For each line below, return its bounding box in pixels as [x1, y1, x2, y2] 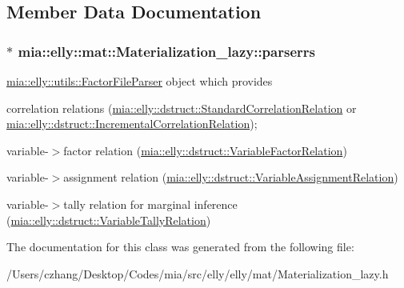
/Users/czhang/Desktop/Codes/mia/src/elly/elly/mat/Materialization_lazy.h [6, 265, 389, 282]
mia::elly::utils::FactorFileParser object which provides [6, 73, 273, 89]
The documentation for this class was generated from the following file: [6, 238, 354, 255]
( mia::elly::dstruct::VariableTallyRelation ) [6, 211, 211, 228]
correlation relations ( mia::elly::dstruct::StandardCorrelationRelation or [6, 99, 357, 116]
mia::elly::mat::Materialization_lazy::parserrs [18, 41, 315, 61]
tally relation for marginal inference [63, 195, 238, 212]
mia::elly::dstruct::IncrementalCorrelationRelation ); [6, 115, 258, 132]
